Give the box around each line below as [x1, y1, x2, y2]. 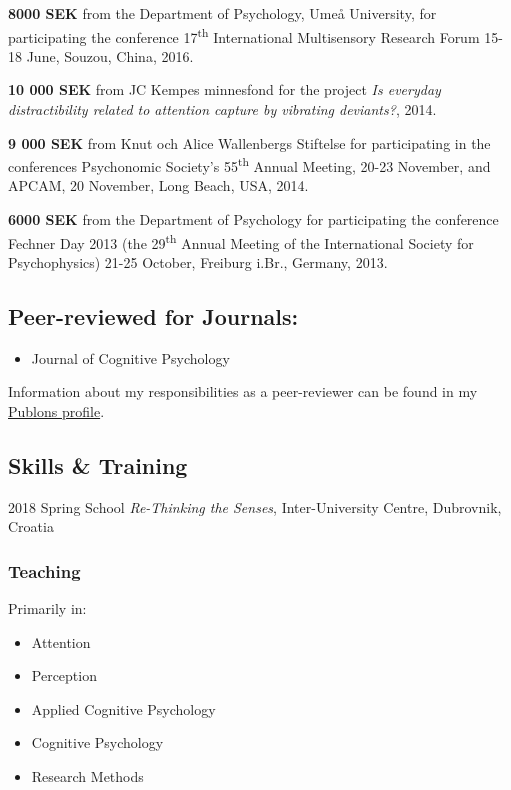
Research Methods [31, 766, 144, 787]
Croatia [8, 516, 54, 537]
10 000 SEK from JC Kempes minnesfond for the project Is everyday [8, 79, 441, 100]
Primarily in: [8, 598, 87, 619]
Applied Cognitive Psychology [31, 698, 216, 719]
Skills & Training [8, 449, 188, 480]
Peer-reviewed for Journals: [8, 300, 299, 331]
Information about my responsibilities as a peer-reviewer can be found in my [8, 381, 478, 402]
